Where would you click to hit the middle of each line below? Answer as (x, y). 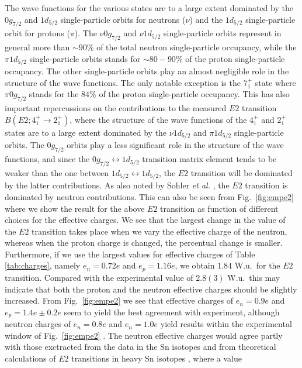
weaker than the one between (57, 172)
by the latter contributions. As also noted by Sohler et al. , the (117, 185)
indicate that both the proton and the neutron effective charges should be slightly (151, 289)
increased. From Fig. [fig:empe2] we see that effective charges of (119, 300)
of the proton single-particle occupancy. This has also (194, 94)
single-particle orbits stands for (85, 58)
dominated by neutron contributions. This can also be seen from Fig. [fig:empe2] (149, 196)
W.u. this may (254, 277)
